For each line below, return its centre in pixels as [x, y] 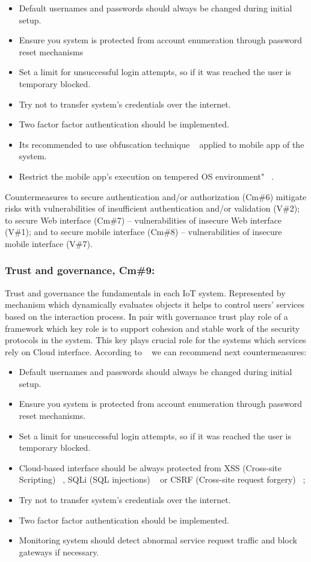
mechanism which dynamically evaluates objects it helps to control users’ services [155, 304]
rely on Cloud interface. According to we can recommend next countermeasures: [156, 351]
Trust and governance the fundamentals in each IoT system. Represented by [145, 292]
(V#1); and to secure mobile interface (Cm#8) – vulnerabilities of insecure [143, 232]
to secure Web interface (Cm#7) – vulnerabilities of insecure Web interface [143, 220]
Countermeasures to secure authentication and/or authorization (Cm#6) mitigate [156, 196]
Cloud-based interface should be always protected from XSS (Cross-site [150, 467]
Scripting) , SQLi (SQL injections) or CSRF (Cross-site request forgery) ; [162, 479]
